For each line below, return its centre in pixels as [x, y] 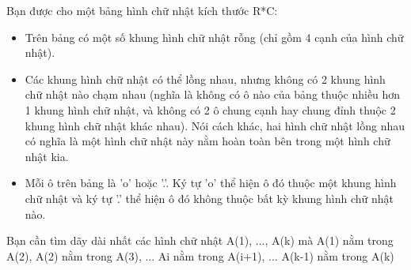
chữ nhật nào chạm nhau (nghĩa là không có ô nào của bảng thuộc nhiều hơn [213, 94]
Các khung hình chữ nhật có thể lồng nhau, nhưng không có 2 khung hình [205, 79]
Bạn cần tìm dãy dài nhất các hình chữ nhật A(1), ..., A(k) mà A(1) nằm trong [200, 240]
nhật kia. [47, 156]
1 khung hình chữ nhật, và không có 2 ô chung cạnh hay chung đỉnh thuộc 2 [210, 109]
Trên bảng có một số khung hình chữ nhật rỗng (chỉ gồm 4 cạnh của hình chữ [214, 37]
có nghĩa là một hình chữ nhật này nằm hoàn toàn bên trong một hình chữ [207, 141]
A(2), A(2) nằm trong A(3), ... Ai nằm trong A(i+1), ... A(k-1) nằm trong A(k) [200, 255]
